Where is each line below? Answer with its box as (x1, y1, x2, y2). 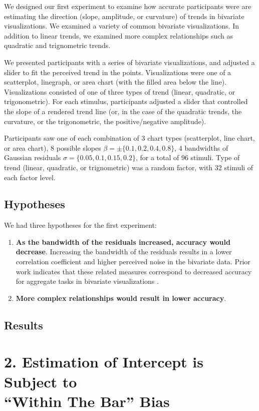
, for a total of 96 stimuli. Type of (135, 152, 240, 163)
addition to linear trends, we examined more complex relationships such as (4, 30, 233, 41)
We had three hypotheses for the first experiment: (4, 220, 157, 230)
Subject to (4, 371, 77, 391)
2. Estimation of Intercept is (4, 351, 203, 372)
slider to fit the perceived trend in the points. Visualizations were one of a (4, 67, 231, 77)
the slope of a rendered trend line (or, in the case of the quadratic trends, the (4, 106, 242, 116)
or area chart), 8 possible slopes (4, 142, 101, 153)
